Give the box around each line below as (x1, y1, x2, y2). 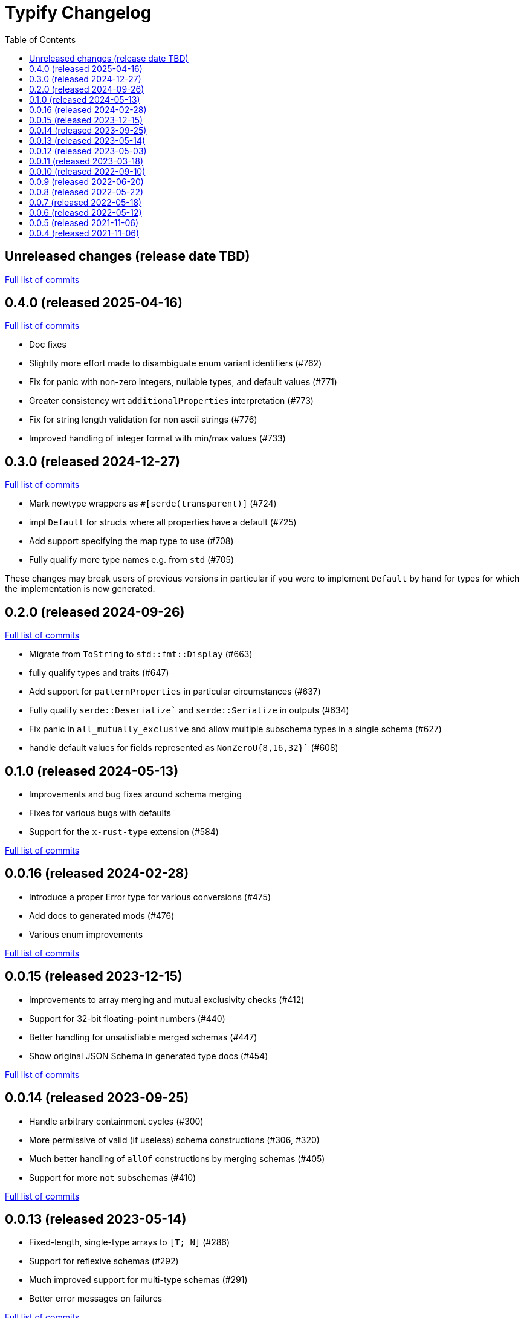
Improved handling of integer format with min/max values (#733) (29, 433, 286, 444)
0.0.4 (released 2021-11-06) (29, 227, 140, 238)
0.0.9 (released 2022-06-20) (29, 176, 144, 187)
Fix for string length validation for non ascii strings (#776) (29, 414, 257, 425)
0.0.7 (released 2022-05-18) (29, 196, 142, 207)
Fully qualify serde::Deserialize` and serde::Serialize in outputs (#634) (29, 705, 349, 716)
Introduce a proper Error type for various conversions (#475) (29, 891, 271, 902)
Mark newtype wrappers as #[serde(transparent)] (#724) (29, 498, 277, 509)
